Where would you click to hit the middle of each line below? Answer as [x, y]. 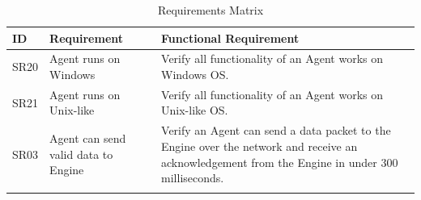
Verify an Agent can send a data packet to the [276, 130]
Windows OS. [195, 75]
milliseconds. [193, 178]
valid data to [81, 154]
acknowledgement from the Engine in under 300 [280, 162]
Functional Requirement [230, 37]
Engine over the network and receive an [259, 146]
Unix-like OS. [195, 110]
